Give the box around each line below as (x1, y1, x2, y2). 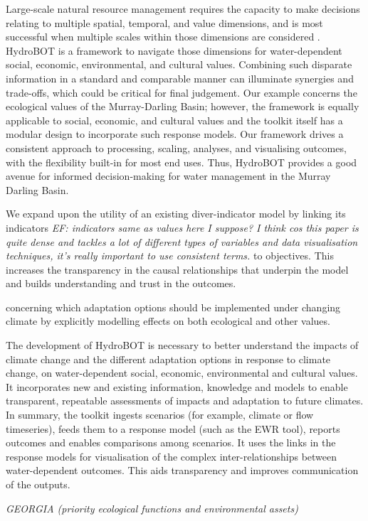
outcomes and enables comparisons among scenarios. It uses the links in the (6, 435, 336, 450)
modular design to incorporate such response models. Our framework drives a (6, 127, 344, 141)
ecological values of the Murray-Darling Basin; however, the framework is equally (6, 99, 359, 114)
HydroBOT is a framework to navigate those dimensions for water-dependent (6, 43, 342, 58)
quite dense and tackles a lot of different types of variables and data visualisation (6, 234, 358, 249)
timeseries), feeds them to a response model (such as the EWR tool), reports (6, 421, 340, 436)
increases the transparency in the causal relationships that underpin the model (6, 262, 349, 276)
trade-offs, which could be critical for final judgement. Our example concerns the (6, 85, 357, 100)
